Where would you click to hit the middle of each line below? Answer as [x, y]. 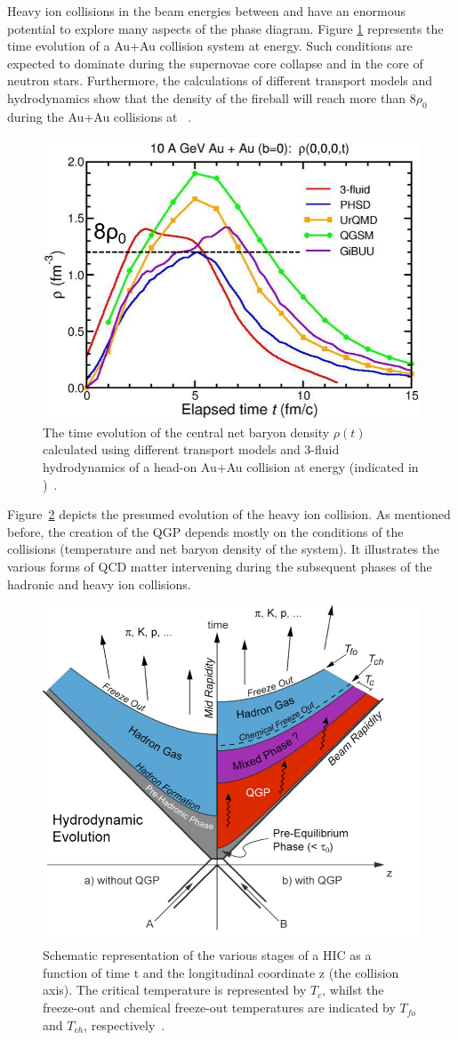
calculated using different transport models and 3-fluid [191, 449]
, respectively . [125, 1024]
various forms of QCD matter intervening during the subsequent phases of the [220, 566]
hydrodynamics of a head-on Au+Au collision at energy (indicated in [231, 466]
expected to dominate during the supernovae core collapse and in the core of [215, 63]
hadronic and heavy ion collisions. [99, 584]
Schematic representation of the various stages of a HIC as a [207, 955]
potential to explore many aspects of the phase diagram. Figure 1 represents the [225, 28]
